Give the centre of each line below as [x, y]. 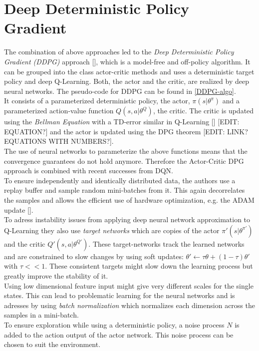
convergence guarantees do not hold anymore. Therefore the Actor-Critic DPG [124, 161]
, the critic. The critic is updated [203, 111]
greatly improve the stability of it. [56, 276]
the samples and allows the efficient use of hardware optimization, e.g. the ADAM [129, 200]
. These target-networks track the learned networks [166, 243]
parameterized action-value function [59, 111]
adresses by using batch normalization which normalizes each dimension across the [129, 305]
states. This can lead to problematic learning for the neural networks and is [120, 295]
